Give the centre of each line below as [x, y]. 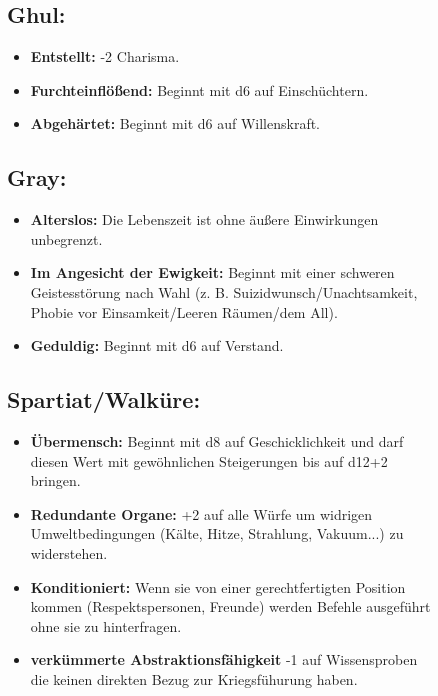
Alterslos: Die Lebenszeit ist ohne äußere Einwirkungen [204, 219]
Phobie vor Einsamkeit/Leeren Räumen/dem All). [184, 311]
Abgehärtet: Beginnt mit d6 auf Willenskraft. [175, 123]
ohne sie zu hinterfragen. [106, 625]
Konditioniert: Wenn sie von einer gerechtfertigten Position [218, 586]
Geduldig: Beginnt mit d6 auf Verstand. [157, 345]
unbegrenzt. [66, 238]
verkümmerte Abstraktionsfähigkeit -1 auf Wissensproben [224, 659]
